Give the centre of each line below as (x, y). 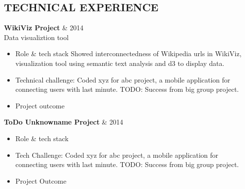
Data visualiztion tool (36, 37)
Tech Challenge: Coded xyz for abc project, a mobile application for (117, 155)
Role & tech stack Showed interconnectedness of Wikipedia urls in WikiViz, (128, 53)
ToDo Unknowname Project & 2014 (64, 122)
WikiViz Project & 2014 (44, 28)
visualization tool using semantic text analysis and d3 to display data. (120, 63)
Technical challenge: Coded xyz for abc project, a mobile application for (123, 79)
